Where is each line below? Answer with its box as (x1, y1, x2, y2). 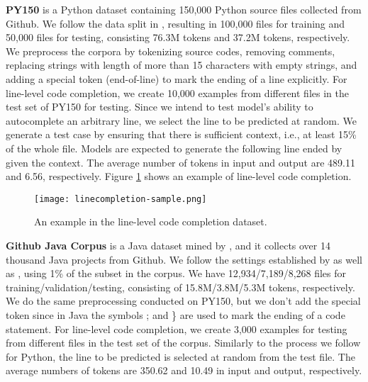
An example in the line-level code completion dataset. (34, 214, 267, 229)
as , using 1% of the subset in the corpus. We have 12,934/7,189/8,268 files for (6, 266, 347, 281)
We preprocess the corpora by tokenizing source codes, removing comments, (6, 43, 335, 58)
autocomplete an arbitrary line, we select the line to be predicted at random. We (6, 113, 357, 128)
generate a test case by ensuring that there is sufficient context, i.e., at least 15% (6, 127, 357, 142)
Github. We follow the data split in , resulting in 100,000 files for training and (6, 16, 345, 30)
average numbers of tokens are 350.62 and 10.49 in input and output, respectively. (6, 363, 362, 378)
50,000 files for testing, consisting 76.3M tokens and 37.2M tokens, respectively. (6, 30, 350, 45)
